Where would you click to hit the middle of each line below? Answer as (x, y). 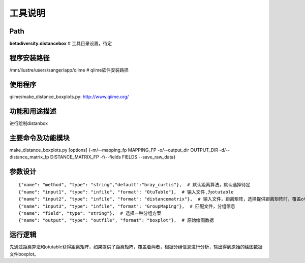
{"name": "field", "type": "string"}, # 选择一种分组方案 (90, 213)
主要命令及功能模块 (39, 138)
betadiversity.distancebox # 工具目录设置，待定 (61, 44)
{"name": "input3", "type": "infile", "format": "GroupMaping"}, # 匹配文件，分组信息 (127, 206)
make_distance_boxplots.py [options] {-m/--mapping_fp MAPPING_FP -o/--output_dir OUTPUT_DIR (114, 150)
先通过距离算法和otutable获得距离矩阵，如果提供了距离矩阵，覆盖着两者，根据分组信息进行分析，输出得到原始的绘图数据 (136, 247)
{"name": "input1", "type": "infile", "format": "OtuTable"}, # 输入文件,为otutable (126, 192)
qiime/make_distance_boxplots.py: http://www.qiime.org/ (69, 96)
